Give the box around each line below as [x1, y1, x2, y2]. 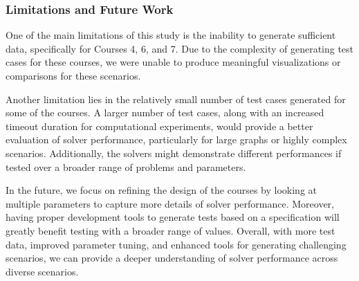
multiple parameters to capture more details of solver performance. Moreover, [6, 196, 335, 210]
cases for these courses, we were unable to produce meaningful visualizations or [6, 55, 341, 69]
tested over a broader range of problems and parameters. [6, 159, 246, 174]
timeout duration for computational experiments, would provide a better [6, 118, 313, 133]
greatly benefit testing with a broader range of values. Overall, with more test [6, 223, 335, 237]
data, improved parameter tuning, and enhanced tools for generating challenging [6, 237, 347, 251]
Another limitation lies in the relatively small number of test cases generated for [6, 91, 346, 106]
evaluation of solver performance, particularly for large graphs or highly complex [6, 132, 347, 147]
